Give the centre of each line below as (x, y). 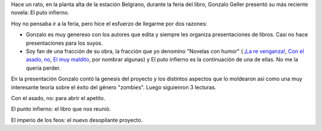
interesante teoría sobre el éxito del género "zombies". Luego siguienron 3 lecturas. (114, 87)
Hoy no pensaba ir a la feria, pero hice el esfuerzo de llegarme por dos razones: (109, 23)
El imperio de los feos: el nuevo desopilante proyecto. (77, 120)
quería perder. (43, 68)
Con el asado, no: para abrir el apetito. (58, 98)
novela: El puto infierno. (40, 13)
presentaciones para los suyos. (64, 43)
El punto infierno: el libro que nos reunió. (61, 109)
